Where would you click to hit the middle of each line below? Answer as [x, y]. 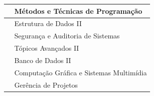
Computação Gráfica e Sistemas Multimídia [81, 72]
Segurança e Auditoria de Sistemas [67, 36]
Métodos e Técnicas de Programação [78, 11]
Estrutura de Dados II [48, 23]
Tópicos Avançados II [47, 48]
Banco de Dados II [43, 60]
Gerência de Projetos [46, 84]
